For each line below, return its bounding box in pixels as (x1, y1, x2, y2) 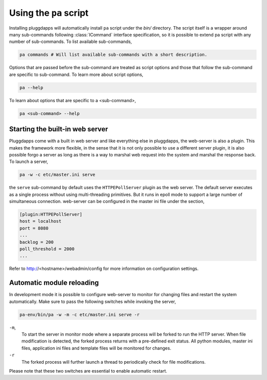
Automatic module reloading (9, 279, 99, 287)
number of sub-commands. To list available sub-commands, (9, 38, 132, 44)
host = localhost (19, 219, 62, 224)
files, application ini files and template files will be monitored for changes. (21, 345, 172, 351)
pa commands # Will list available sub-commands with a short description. (19, 52, 208, 58)
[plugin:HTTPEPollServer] (19, 212, 83, 217)
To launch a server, (9, 158, 48, 165)
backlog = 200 (19, 239, 54, 245)
